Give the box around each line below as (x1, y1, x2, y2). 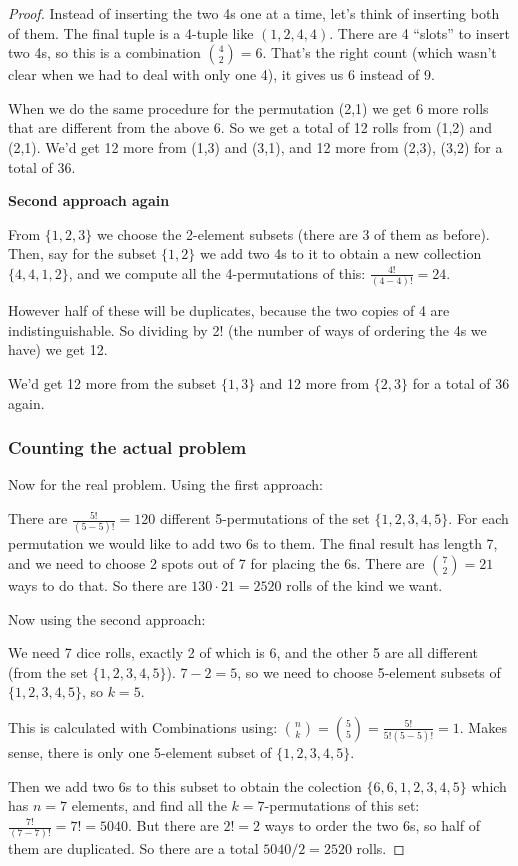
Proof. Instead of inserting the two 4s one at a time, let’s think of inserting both (8, 3, 500, 23)
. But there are (127, 815, 219, 835)
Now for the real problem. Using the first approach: (8, 474, 323, 495)
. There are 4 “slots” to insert (329, 22, 511, 43)
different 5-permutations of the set (159, 508, 370, 529)
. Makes (459, 716, 507, 737)
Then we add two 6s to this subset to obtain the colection (8, 775, 362, 796)
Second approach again (8, 190, 170, 211)
